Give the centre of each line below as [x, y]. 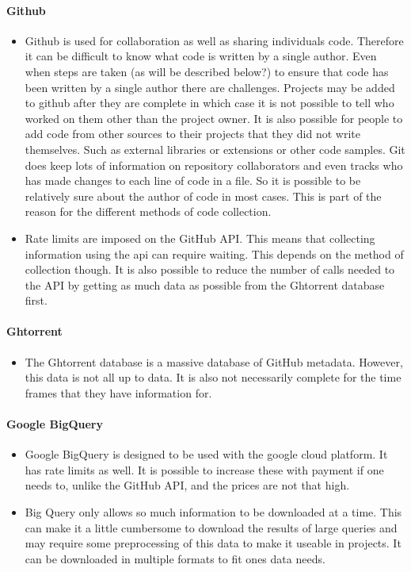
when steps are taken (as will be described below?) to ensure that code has [207, 71]
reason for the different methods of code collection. [148, 211]
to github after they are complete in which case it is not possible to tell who [209, 103]
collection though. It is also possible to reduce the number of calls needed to [210, 269]
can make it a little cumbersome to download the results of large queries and [211, 527]
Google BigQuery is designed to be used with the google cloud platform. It [206, 454]
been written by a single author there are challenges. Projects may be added [210, 87]
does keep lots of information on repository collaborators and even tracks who [214, 165]
